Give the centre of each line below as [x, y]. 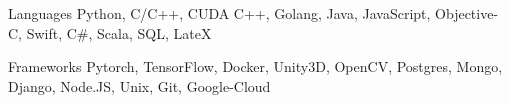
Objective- [467, 13]
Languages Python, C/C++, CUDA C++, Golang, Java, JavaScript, [219, 13]
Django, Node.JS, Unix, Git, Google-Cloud [139, 85]
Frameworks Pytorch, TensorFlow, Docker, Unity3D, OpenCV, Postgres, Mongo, [255, 66]
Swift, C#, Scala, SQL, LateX [119, 32]
